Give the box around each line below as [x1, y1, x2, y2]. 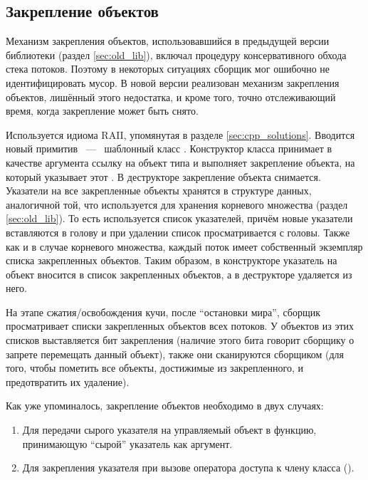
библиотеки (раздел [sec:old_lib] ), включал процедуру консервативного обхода [6, 47, 347, 62]
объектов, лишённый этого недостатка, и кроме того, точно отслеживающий [6, 89, 336, 104]
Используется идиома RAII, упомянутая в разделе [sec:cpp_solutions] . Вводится [6, 127, 355, 142]
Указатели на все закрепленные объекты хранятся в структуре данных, [6, 183, 312, 198]
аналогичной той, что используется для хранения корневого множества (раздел [6, 197, 348, 212]
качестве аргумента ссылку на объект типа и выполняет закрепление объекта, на [6, 155, 355, 169]
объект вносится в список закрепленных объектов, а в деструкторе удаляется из [6, 266, 352, 281]
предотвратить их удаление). [6, 374, 130, 389]
